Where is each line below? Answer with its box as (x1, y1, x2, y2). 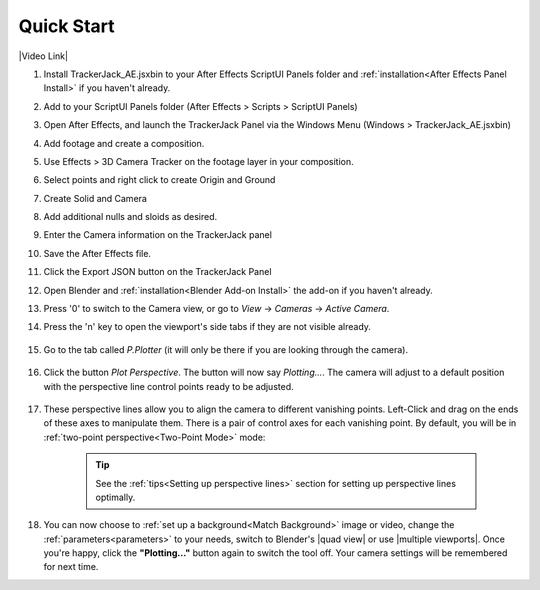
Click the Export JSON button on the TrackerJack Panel (43, 266, 272, 278)
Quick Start (18, 15, 115, 37)
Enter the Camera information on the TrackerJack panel (43, 229, 272, 241)
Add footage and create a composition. (43, 137, 205, 149)
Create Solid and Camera (43, 192, 147, 204)
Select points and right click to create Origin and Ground (43, 174, 276, 186)
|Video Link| (18, 50, 69, 62)
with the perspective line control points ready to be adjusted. (43, 380, 294, 392)
